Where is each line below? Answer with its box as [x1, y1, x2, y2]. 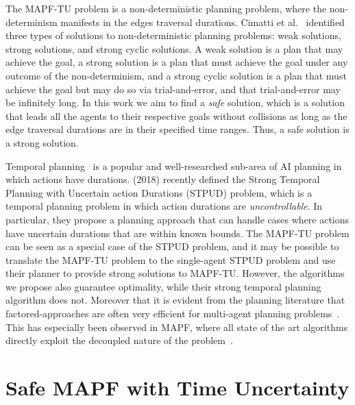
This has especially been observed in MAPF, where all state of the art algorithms [5, 319, 348, 334]
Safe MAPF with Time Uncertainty [5, 373, 350, 402]
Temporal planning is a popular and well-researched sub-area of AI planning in [5, 158, 342, 173]
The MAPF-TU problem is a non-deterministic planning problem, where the [5, 1, 327, 15]
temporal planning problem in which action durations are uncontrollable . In [5, 199, 323, 213]
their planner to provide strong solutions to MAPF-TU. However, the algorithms [5, 266, 345, 280]
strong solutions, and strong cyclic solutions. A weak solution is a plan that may [5, 41, 343, 56]
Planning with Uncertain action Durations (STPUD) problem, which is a [5, 185, 313, 199]
